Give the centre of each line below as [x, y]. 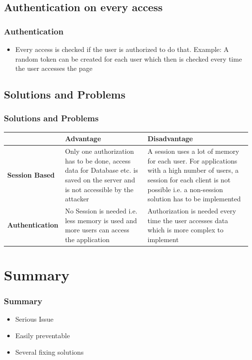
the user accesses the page [54, 68]
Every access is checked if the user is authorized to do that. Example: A [122, 49]
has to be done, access [98, 160]
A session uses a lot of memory [193, 151]
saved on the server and [100, 179]
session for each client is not [189, 179]
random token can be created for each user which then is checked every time [129, 58]
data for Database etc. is [102, 170]
